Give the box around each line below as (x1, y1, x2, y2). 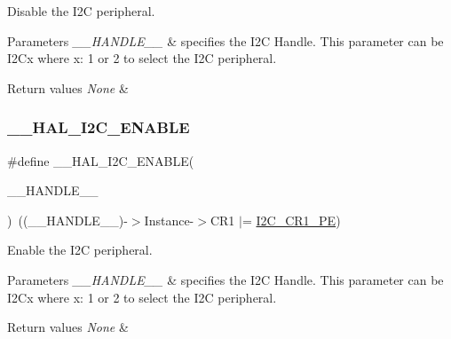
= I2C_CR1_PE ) (241, 210, 341, 229)
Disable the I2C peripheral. (7, 2, 155, 20)
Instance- (144, 210, 194, 229)
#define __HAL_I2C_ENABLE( (7, 151, 194, 169)
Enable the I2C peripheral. (7, 240, 153, 259)
